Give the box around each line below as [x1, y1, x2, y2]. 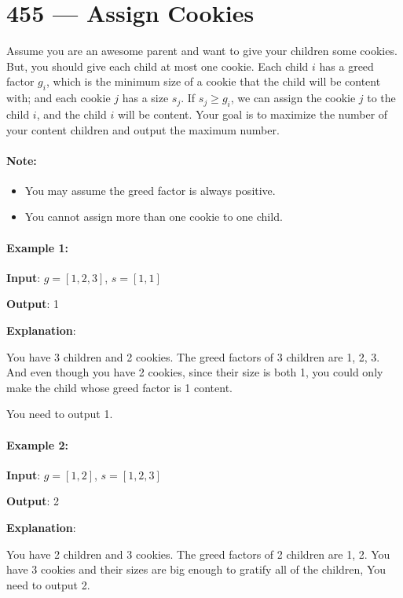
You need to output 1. [6, 405, 113, 422]
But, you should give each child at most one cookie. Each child [6, 57, 309, 74]
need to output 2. [6, 576, 90, 592]
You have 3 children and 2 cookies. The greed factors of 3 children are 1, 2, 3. [6, 348, 380, 365]
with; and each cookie [6, 90, 111, 106]
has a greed [319, 57, 374, 74]
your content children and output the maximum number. [6, 121, 280, 138]
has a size [122, 90, 169, 106]
